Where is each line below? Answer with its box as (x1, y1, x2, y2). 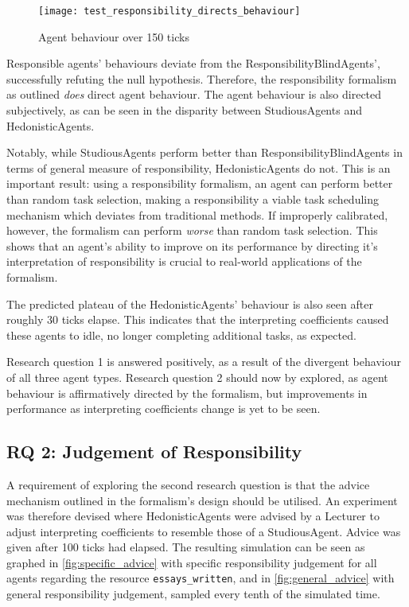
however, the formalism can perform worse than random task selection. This (6, 222, 378, 239)
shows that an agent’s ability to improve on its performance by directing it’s (6, 237, 378, 254)
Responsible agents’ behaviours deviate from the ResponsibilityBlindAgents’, (6, 55, 380, 72)
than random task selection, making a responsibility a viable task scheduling (6, 191, 380, 207)
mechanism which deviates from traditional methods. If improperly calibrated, (6, 206, 388, 223)
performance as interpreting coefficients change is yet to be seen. (6, 400, 321, 417)
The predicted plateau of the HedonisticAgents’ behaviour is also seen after (6, 295, 373, 312)
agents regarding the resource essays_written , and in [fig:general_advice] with (6, 570, 395, 586)
